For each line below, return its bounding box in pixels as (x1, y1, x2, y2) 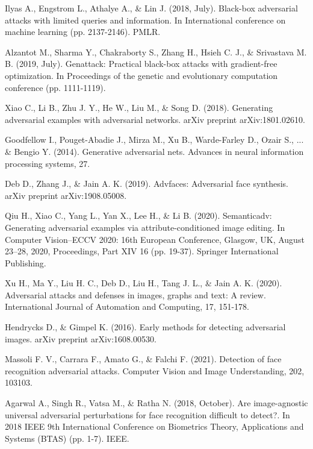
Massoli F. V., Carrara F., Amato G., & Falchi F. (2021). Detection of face (5, 353, 282, 365)
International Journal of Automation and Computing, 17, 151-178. (5, 300, 249, 313)
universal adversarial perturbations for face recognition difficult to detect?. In (5, 408, 290, 421)
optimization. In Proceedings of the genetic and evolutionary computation (5, 69, 278, 81)
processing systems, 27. (5, 157, 90, 169)
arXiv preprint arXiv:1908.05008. (5, 189, 127, 201)
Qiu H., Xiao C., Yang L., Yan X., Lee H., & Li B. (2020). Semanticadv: (5, 209, 272, 222)
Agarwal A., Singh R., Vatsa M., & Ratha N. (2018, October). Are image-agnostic (5, 397, 308, 409)
